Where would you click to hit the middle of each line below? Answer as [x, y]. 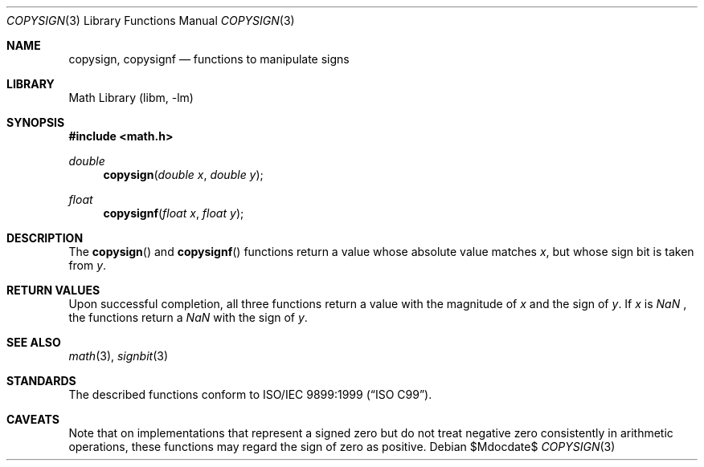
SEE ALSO [34, 342]
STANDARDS [41, 381]
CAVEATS [33, 419]
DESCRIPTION [45, 238]
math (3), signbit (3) [119, 356]
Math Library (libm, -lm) [131, 97]
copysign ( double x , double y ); [183, 175]
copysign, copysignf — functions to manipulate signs [209, 59]
